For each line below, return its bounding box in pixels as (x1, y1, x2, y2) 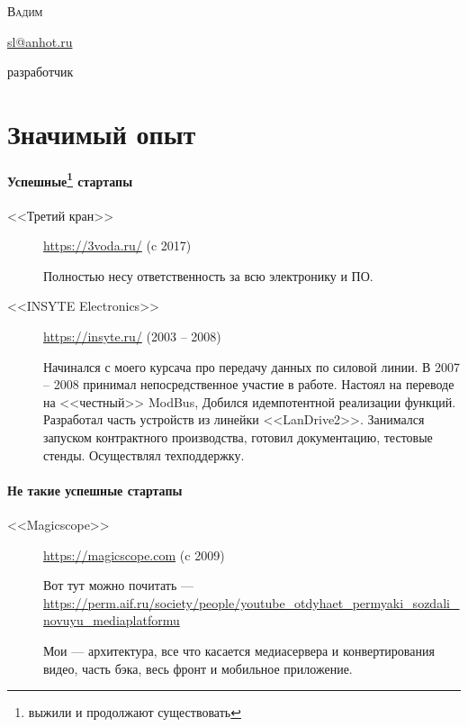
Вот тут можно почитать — (43, 576, 193, 595)
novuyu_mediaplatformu (43, 611, 180, 630)
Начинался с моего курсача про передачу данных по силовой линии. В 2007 (43, 357, 460, 376)
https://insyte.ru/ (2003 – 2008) (43, 326, 221, 345)
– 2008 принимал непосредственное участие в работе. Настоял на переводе (43, 375, 454, 394)
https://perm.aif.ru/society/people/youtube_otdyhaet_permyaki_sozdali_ (43, 593, 460, 612)
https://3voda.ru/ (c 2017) (43, 236, 192, 255)
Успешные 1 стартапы (7, 168, 133, 190)
